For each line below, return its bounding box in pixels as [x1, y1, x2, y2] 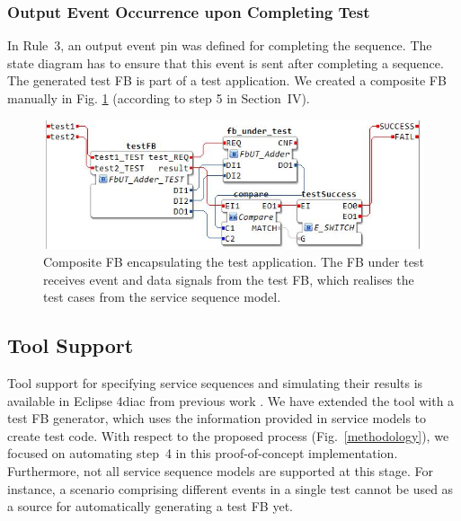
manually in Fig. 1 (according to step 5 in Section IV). [7, 89, 310, 107]
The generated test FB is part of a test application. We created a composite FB [7, 71, 447, 90]
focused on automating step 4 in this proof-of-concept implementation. [7, 444, 398, 463]
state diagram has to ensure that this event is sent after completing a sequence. [7, 53, 444, 72]
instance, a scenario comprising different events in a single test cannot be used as [7, 479, 454, 498]
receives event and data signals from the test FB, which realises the [43, 269, 414, 288]
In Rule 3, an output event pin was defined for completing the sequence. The [7, 36, 432, 55]
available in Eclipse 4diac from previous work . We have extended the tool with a [7, 391, 455, 410]
